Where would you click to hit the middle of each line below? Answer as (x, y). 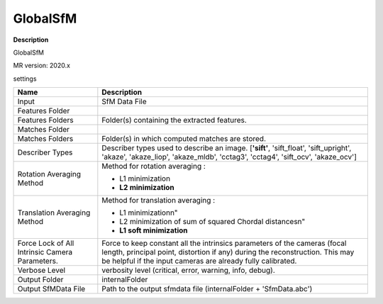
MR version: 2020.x (42, 66)
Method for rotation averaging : (154, 167)
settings (25, 79)
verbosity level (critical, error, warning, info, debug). (189, 271)
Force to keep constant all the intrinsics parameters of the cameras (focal (224, 243)
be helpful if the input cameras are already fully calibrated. (199, 261)
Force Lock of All (46, 243)
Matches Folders (45, 139)
